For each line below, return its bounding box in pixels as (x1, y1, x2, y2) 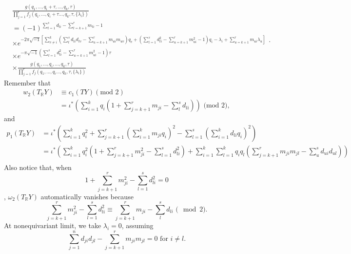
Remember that (4, 77, 51, 87)
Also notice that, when (4, 162, 72, 172)
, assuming (121, 220, 154, 231)
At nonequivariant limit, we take (4, 220, 101, 231)
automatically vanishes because (40, 191, 134, 201)
